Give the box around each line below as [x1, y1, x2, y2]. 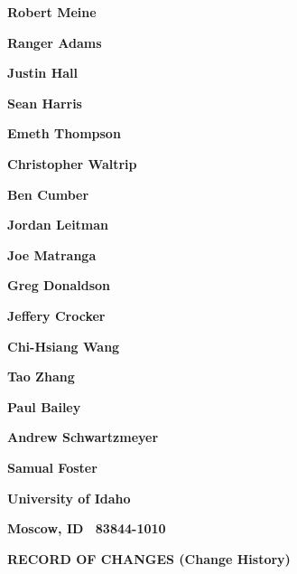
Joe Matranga [7, 245, 97, 264]
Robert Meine [7, 3, 97, 21]
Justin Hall [7, 63, 79, 82]
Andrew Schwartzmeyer [7, 428, 159, 447]
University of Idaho [7, 488, 131, 507]
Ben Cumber [7, 184, 89, 203]
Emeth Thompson [7, 124, 121, 143]
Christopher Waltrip [7, 154, 137, 173]
